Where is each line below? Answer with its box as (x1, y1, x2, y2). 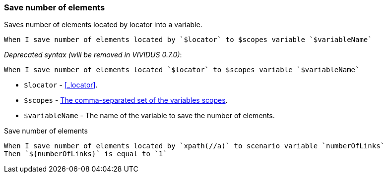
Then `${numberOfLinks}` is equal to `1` (4, 150, 167, 158)
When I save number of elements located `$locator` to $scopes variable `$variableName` (4, 66, 360, 74)
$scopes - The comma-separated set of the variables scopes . (24, 96, 228, 105)
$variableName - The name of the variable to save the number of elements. (24, 111, 275, 120)
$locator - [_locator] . (24, 81, 98, 89)
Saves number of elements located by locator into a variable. (4, 20, 202, 29)
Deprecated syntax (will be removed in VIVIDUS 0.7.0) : (4, 50, 182, 59)
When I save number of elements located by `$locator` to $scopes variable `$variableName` (4, 36, 372, 44)
